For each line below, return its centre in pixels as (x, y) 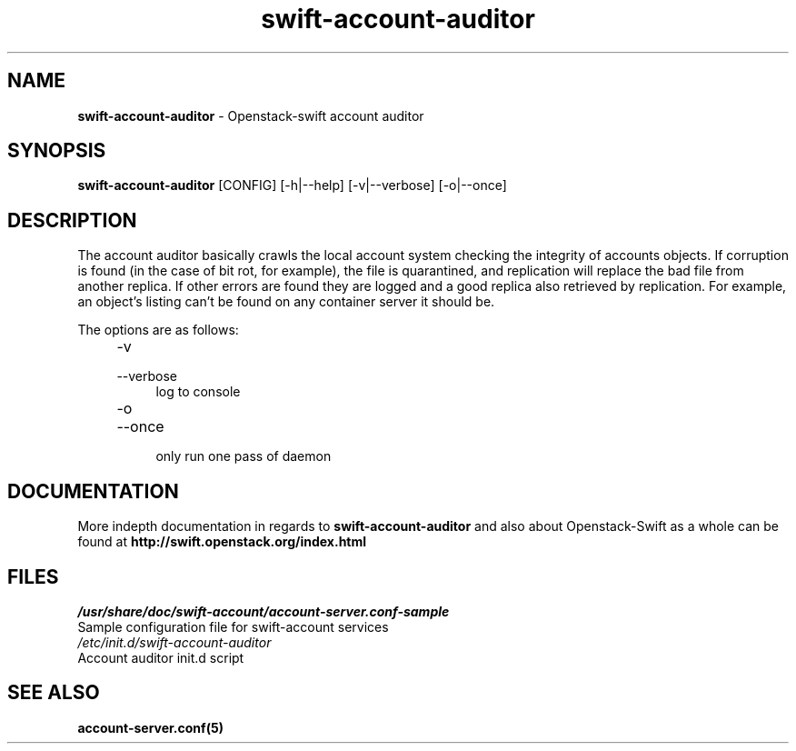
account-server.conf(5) (150, 727)
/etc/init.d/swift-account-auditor (174, 642)
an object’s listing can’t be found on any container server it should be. (286, 302)
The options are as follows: (158, 330)
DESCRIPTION (72, 220)
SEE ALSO (54, 693)
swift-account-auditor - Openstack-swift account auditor (251, 115)
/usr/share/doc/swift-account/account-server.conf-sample (264, 611)
